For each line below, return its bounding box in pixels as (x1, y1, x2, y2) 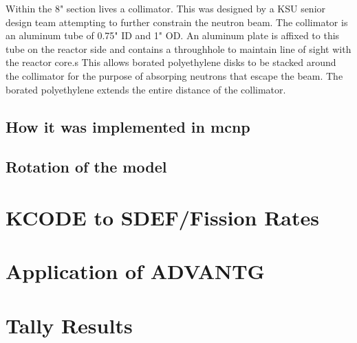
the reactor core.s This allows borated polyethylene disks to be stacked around (6, 55, 336, 69)
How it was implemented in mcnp (6, 115, 250, 137)
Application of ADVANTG (6, 257, 265, 285)
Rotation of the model (6, 156, 167, 177)
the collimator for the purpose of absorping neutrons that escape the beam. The (6, 68, 343, 82)
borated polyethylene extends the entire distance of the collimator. (6, 82, 286, 96)
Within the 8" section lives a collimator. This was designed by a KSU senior (6, 1, 326, 15)
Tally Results (6, 311, 133, 339)
